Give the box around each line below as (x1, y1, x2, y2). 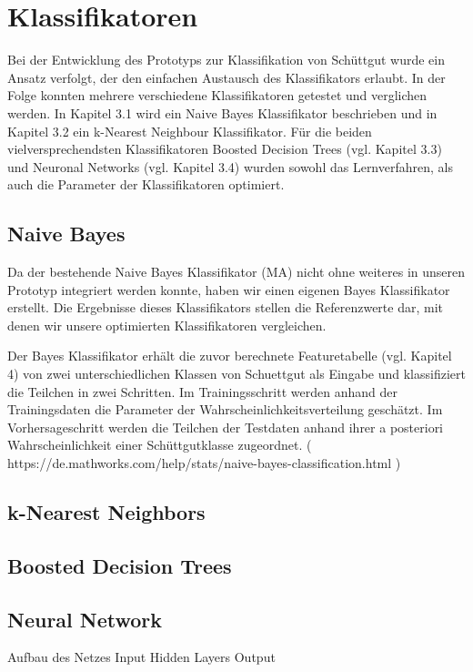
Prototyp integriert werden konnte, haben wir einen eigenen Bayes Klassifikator (7, 280, 450, 299)
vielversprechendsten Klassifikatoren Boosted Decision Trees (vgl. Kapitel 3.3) (7, 139, 442, 158)
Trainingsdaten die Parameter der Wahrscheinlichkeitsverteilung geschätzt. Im (7, 400, 443, 419)
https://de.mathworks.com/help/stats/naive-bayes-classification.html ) (7, 453, 401, 473)
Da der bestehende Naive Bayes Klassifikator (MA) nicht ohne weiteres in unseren (7, 262, 466, 281)
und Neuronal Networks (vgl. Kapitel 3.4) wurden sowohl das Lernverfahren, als (7, 157, 453, 176)
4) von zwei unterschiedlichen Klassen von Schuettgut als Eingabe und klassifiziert (7, 364, 466, 383)
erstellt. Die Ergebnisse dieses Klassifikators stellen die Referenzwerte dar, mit (7, 298, 444, 317)
